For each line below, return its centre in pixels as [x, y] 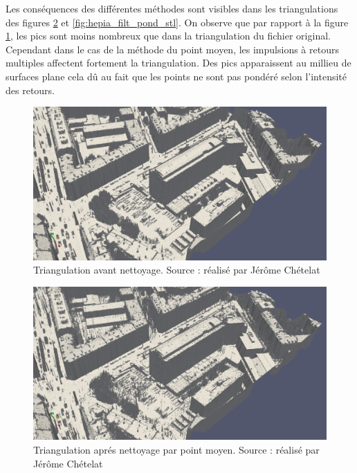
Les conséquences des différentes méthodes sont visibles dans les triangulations [172, 8]
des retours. [30, 90]
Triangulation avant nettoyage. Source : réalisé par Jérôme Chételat [177, 270]
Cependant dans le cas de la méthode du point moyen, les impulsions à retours [172, 49]
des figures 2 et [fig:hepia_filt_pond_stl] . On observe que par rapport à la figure [177, 22]
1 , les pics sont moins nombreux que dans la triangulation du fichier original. [168, 36]
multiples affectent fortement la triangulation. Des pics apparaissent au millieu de [178, 63]
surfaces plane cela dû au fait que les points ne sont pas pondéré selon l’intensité [176, 76]
